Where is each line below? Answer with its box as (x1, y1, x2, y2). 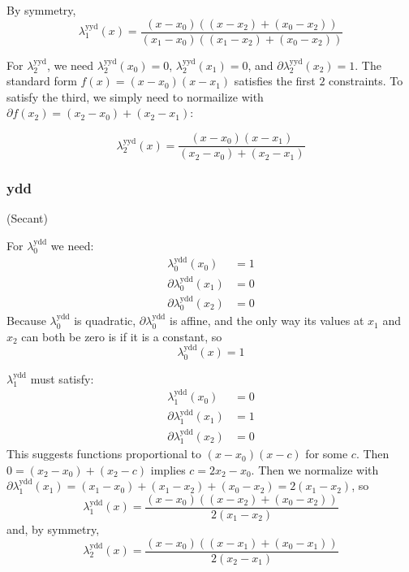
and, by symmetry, (6, 520, 100, 537)
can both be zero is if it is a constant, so (21, 327, 222, 344)
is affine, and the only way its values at (169, 312, 364, 329)
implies (150, 461, 186, 478)
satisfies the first (234, 72, 316, 89)
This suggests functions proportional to (6, 445, 202, 462)
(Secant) (6, 210, 48, 227)
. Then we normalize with (251, 461, 379, 478)
